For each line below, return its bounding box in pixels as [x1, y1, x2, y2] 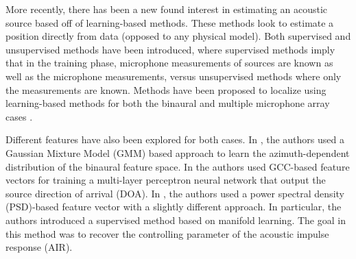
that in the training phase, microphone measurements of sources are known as [5, 56, 333, 70]
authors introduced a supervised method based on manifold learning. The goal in [5, 212, 346, 227]
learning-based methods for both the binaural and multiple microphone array [5, 96, 330, 110]
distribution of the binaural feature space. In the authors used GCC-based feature [5, 159, 350, 173]
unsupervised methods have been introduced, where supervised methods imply [5, 42, 335, 56]
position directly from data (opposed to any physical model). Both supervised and [5, 29, 351, 43]
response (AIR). [5, 240, 73, 254]
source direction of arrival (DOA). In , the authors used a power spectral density [5, 186, 344, 200]
